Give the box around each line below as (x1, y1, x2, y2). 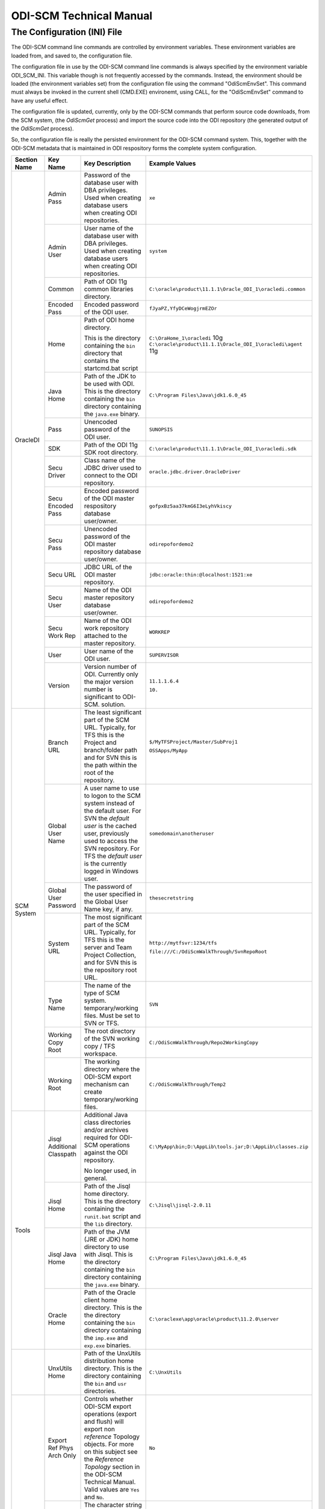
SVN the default (84, 814, 129, 823)
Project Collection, (84, 951, 137, 959)
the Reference (84, 1455, 125, 1464)
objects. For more (84, 1440, 134, 1449)
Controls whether (84, 1395, 134, 1403)
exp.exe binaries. (84, 1341, 131, 1350)
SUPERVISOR (149, 652, 179, 658)
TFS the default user (84, 852, 143, 860)
